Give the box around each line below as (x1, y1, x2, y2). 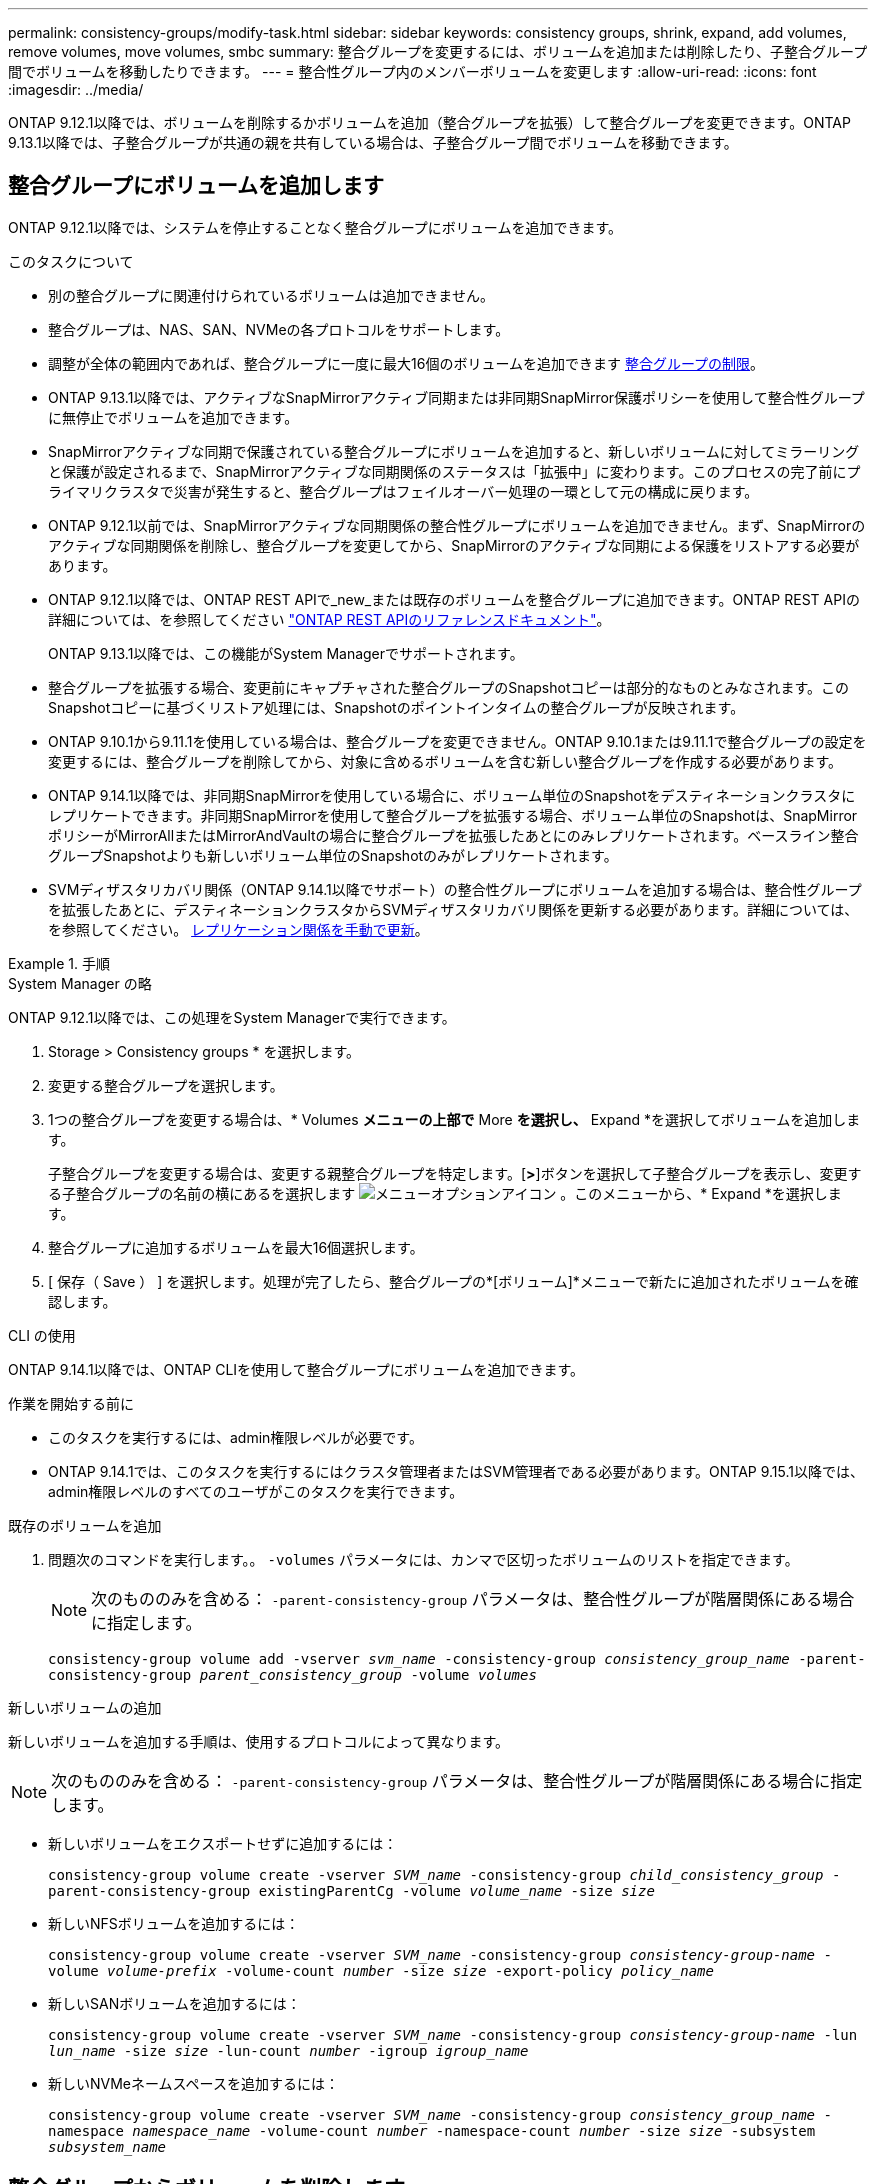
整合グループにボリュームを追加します (8, 173, 385, 199)
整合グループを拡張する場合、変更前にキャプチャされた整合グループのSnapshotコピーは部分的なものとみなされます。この (48, 678, 850, 696)
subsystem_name (48, 2138, 167, 2155)
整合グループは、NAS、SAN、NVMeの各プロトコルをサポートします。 (48, 320, 510, 338)
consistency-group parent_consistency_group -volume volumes (48, 1666, 537, 1683)
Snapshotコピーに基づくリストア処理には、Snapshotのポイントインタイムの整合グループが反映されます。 (48, 698, 745, 716)
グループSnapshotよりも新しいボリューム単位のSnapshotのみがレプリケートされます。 (48, 846, 618, 864)
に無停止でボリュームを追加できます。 (48, 408, 299, 426)
